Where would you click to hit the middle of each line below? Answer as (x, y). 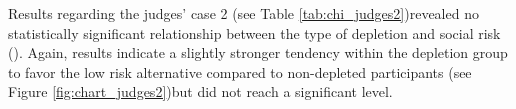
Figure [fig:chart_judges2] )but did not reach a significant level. (200, 91)
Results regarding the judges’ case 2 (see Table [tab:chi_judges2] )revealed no (243, 13)
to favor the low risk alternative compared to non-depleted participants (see (240, 71)
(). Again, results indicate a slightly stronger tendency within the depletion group (258, 52)
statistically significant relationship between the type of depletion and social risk (254, 32)
